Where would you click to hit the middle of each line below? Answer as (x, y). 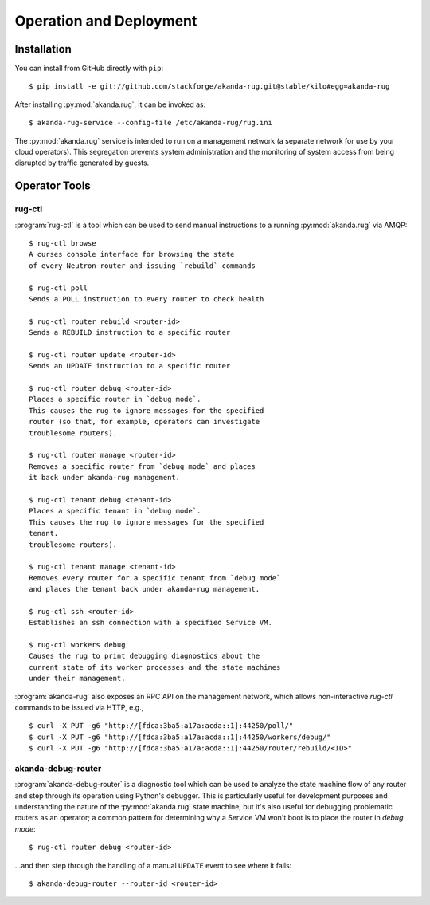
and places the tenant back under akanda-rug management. (145, 589)
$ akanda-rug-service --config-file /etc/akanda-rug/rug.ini (150, 123)
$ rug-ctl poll (59, 288)
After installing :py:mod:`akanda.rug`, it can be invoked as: (110, 104)
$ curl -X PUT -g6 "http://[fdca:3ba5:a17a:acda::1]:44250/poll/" (161, 726)
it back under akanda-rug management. (105, 478)
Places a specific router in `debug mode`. (115, 399)
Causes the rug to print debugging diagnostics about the (145, 656)
